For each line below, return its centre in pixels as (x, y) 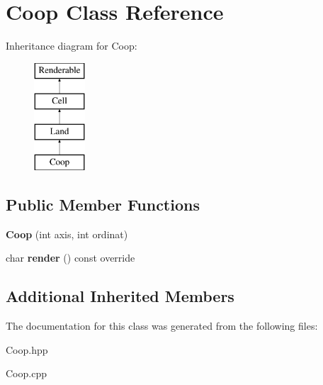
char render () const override (70, 258)
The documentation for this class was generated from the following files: (162, 326)
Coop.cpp (26, 373)
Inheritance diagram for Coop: (72, 46)
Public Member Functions (103, 204)
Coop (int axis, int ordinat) (67, 234)
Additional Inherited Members (120, 296)
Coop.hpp (27, 349)
